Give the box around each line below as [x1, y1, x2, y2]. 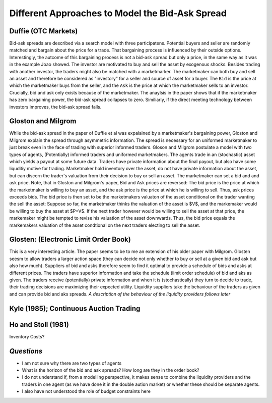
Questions [9, 346, 43, 356]
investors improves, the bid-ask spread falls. [9, 104, 102, 110]
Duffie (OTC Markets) [9, 27, 78, 35]
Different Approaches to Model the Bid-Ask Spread [9, 8, 227, 19]
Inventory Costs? [9, 333, 45, 339]
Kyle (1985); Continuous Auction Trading [9, 304, 141, 313]
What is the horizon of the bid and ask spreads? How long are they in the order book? [22, 367, 199, 373]
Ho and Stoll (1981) [9, 320, 69, 329]
